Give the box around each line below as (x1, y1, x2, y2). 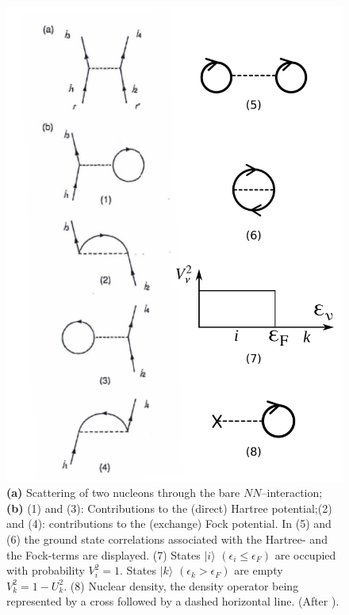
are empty (234, 562, 283, 579)
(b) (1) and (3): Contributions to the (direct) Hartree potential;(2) (6, 499, 332, 516)
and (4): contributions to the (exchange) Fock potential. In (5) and (6, 515, 332, 532)
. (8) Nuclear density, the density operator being (63, 577, 299, 594)
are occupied (274, 546, 336, 563)
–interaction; (261, 484, 323, 501)
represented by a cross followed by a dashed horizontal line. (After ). (6, 593, 339, 609)
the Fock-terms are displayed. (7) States (6, 546, 201, 563)
